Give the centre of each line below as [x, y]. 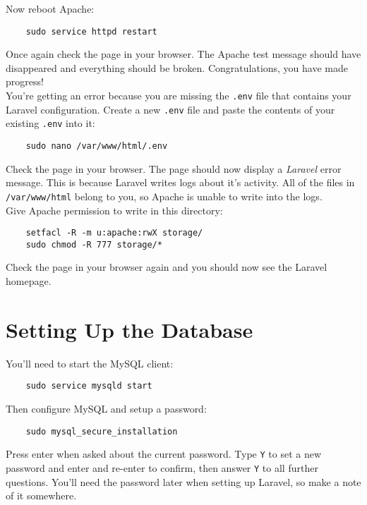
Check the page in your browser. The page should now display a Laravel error [174, 168]
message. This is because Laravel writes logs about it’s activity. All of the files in [180, 182]
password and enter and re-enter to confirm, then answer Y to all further [162, 467]
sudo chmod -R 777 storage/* [94, 244]
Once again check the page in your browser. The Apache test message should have [183, 54]
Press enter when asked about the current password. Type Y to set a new [164, 454]
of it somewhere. [41, 495]
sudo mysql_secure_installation [102, 431]
